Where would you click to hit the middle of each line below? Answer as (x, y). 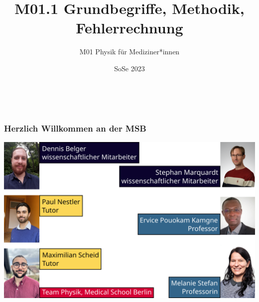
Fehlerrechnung (129, 28)
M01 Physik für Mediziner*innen (129, 52)
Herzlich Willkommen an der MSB (75, 128)
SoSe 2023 (129, 68)
